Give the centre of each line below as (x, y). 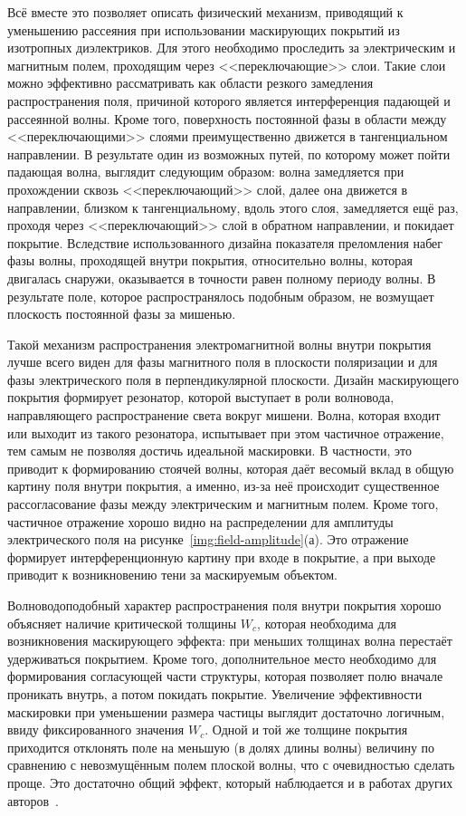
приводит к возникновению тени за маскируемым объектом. (172, 575)
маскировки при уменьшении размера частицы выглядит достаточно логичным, (226, 711)
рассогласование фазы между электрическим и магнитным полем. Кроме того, (223, 504)
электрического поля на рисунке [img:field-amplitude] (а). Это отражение (208, 539)
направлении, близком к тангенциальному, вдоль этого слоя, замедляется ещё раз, (233, 207)
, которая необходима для (327, 623)
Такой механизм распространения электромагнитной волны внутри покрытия (219, 344)
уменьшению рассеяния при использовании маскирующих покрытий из (204, 29)
